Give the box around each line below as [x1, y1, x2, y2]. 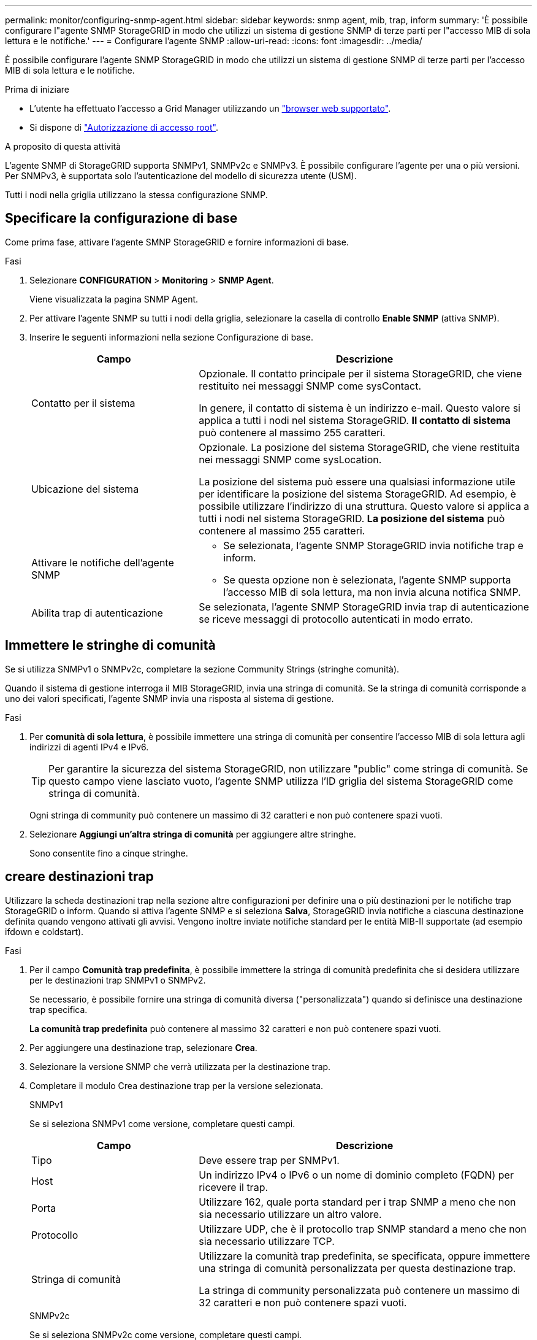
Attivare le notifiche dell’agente [31, 556, 174, 569]
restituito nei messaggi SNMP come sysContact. [199, 379, 422, 392]
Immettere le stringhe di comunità [5, 637, 216, 653]
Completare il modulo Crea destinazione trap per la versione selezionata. [29, 1080, 324, 1091]
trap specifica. [29, 1004, 88, 1015]
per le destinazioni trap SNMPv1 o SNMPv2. [29, 974, 206, 985]
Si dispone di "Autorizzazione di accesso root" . [29, 122, 218, 133]
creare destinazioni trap [5, 869, 154, 885]
